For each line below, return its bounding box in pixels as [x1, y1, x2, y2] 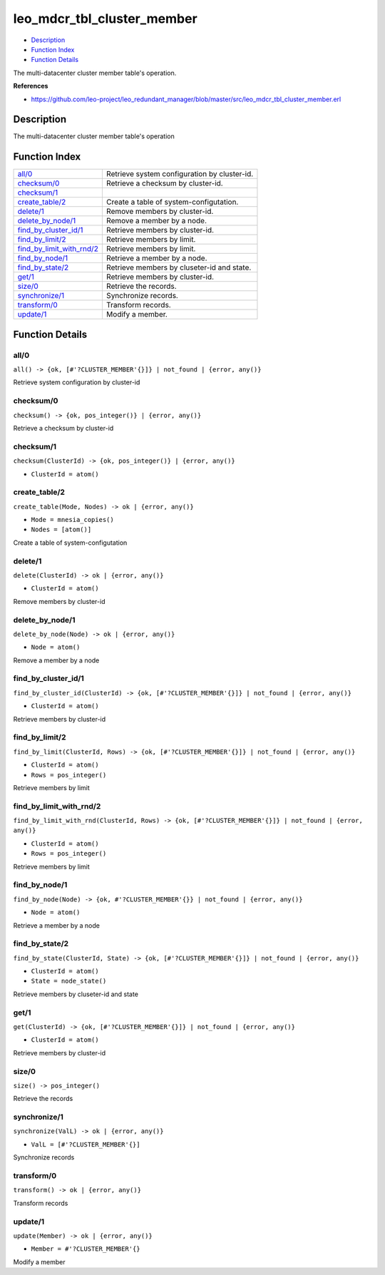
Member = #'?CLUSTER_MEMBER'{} [31, 1245, 140, 1253]
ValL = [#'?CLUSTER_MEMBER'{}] [31, 1140, 140, 1148]
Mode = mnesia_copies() [31, 516, 114, 524]
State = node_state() [31, 977, 107, 985]
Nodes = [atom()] [31, 526, 92, 534]
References [13, 82, 48, 91]
